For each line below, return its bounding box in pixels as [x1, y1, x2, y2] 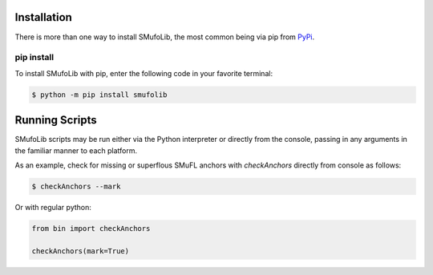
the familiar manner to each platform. [14, 145, 138, 156]
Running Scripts [14, 113, 97, 127]
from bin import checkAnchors [31, 224, 151, 233]
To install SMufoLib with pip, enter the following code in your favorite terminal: [14, 68, 273, 78]
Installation [14, 10, 72, 24]
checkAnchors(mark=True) [31, 246, 130, 256]
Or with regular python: [14, 202, 92, 212]
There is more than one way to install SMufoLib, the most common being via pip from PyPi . [14, 32, 315, 42]
